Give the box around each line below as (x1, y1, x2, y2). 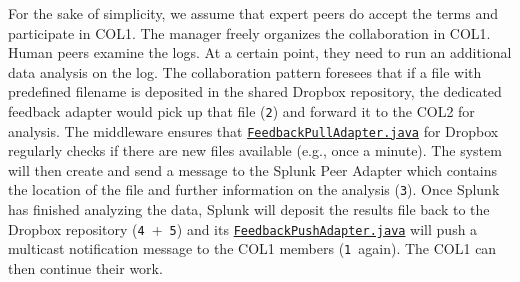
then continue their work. (8, 258, 163, 279)
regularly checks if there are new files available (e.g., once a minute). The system (8, 140, 502, 161)
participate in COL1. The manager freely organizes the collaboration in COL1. (8, 22, 491, 43)
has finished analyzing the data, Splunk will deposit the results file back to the (8, 199, 490, 220)
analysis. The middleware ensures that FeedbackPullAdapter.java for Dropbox (8, 120, 499, 141)
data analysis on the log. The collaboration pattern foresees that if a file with (8, 61, 482, 82)
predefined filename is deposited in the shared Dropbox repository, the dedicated (8, 81, 502, 102)
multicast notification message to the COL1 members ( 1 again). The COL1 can (8, 238, 497, 259)
